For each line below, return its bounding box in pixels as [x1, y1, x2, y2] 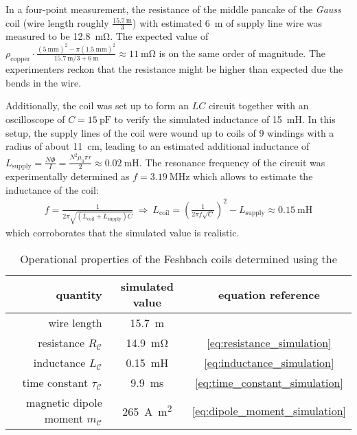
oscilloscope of [5, 111, 65, 126]
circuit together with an [208, 98, 309, 113]
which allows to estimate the [193, 169, 313, 183]
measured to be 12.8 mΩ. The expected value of [5, 29, 209, 43]
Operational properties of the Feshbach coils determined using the [20, 251, 337, 267]
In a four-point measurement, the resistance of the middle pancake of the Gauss [5, 2, 341, 16]
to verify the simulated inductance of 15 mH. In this [114, 111, 336, 126]
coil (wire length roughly [5, 15, 109, 30]
